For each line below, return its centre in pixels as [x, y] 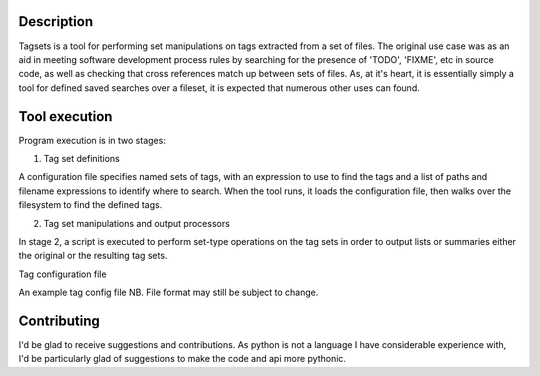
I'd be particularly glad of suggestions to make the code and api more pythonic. [182, 359]
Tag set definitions [81, 158]
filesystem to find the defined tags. [90, 205]
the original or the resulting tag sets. [93, 256]
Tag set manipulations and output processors [136, 223]
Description [56, 21]
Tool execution [65, 116]
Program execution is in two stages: [92, 140]
